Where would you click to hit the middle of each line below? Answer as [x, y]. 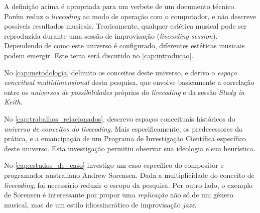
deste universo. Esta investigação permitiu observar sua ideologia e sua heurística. [130, 148]
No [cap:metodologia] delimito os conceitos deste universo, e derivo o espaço [120, 72]
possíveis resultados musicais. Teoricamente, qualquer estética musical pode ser [125, 26]
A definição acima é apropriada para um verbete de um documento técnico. [120, 6]
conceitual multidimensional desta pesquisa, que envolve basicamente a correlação [129, 82]
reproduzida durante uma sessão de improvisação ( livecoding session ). [111, 35]
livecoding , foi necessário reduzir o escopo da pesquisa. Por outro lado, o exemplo [128, 185]
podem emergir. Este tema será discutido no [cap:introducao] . [99, 55]
